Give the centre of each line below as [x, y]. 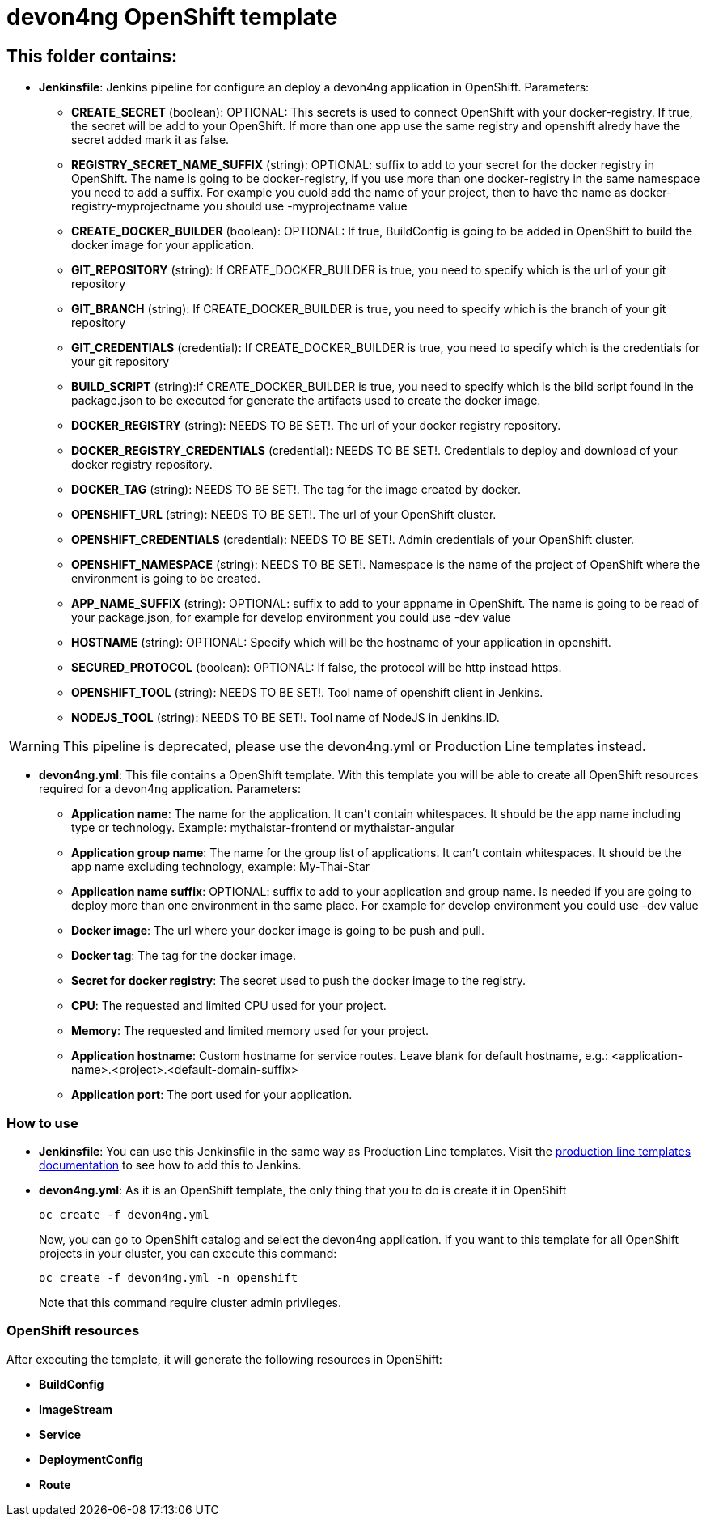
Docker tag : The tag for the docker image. [184, 956]
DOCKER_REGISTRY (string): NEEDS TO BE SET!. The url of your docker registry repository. [316, 426]
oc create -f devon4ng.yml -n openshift [169, 1277]
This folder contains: [92, 56]
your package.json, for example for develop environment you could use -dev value [291, 617]
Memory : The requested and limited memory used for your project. [250, 1031]
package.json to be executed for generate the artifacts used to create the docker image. [306, 401]
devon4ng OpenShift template [172, 17]
